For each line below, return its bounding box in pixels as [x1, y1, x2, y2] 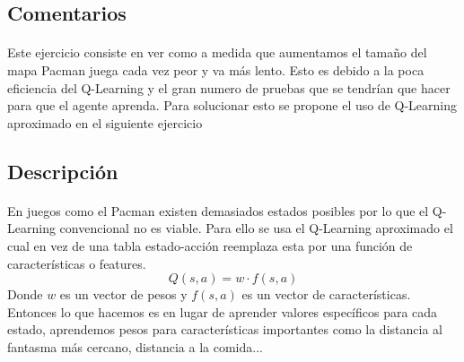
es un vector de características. [241, 285, 411, 304]
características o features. [7, 254, 146, 272]
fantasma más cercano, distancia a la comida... [7, 337, 263, 356]
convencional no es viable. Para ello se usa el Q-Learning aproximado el [59, 219, 453, 237]
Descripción [7, 157, 118, 185]
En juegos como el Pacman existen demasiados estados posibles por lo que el [7, 201, 429, 220]
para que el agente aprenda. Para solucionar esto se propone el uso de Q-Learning [7, 96, 458, 115]
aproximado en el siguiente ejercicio [7, 113, 203, 132]
